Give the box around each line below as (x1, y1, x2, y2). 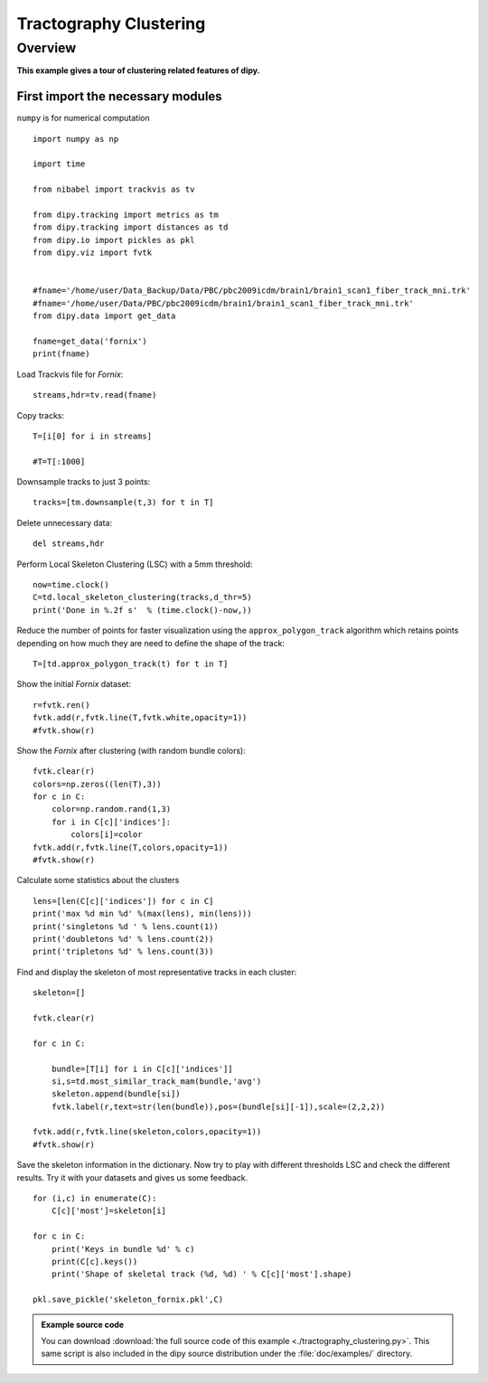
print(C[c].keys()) (51, 1256, 138, 1266)
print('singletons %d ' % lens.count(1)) (33, 921, 219, 931)
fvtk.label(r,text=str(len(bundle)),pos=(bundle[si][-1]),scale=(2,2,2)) (51, 1101, 386, 1112)
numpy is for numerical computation (16, 113, 150, 124)
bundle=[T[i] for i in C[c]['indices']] (51, 1063, 234, 1074)
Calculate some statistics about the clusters (16, 875, 180, 886)
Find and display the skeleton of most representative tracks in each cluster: (16, 966, 297, 977)
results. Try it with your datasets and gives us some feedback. (16, 1171, 249, 1183)
